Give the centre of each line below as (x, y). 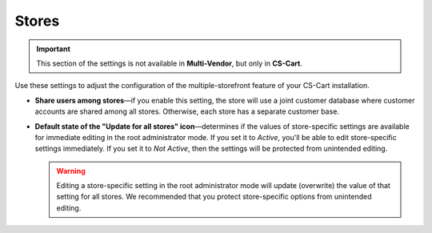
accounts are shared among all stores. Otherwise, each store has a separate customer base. (187, 111)
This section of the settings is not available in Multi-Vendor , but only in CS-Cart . (170, 63)
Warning (71, 171)
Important (54, 49)
